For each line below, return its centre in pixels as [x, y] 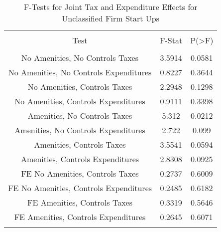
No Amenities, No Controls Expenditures [80, 72]
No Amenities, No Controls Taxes [80, 58]
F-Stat [171, 40]
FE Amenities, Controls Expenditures [80, 217]
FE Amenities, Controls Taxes [80, 202]
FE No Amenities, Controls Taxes [80, 173]
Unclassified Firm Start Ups [111, 18]
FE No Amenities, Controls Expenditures [80, 188]
